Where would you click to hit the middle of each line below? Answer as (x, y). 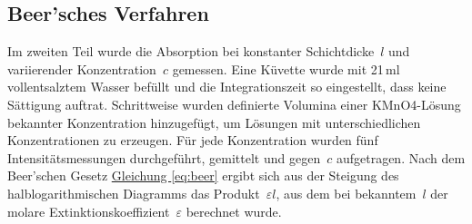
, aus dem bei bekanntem (346, 193)
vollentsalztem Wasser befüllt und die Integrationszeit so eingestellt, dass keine (227, 87)
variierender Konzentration (82, 68)
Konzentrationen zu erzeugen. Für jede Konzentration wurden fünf (193, 140)
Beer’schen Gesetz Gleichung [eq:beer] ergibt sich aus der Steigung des (203, 175)
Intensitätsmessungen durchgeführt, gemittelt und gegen (164, 157)
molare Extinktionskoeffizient (89, 211)
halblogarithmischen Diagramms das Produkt (134, 193)
